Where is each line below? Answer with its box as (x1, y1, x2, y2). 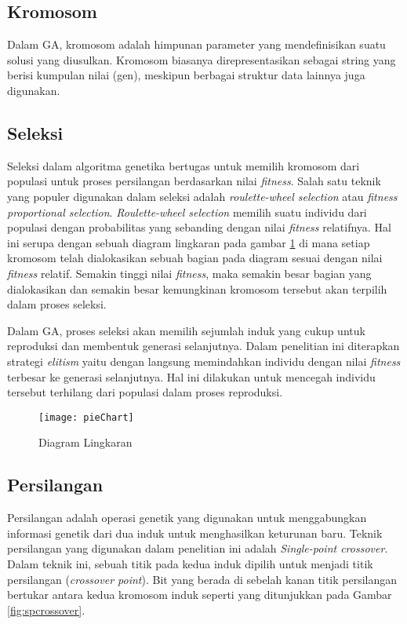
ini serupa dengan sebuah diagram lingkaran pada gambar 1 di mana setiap (7, 234, 370, 250)
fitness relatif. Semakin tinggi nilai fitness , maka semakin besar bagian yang (7, 265, 372, 281)
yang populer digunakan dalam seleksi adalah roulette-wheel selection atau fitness (7, 188, 398, 204)
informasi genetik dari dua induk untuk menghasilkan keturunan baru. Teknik (7, 524, 383, 541)
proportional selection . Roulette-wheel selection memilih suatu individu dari (7, 203, 367, 220)
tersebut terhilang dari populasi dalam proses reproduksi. (7, 384, 283, 400)
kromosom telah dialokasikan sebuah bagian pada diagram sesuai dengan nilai (7, 250, 383, 266)
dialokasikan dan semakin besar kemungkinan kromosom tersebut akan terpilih (7, 280, 387, 297)
